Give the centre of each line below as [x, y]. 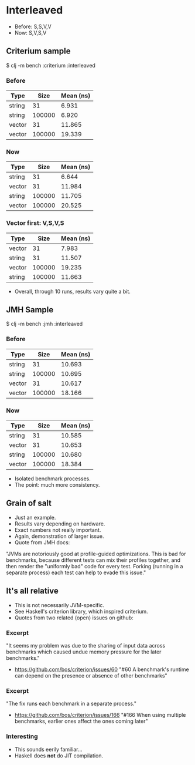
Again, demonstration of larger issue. [59, 536]
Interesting [22, 736]
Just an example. [35, 517]
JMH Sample [30, 310]
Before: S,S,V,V [33, 26]
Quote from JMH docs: [42, 542]
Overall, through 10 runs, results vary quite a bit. [72, 291]
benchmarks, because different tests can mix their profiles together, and [93, 560]
